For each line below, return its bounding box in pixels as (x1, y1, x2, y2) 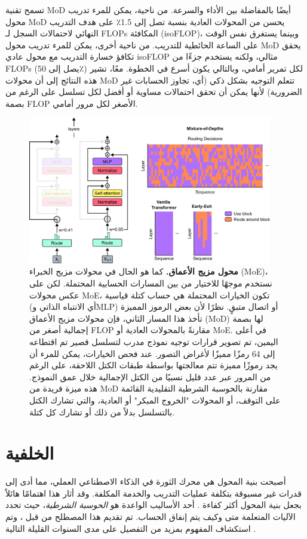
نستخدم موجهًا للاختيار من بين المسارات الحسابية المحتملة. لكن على (29, 277, 272, 289)
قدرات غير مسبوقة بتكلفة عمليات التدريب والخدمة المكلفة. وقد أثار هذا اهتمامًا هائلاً (5, 486, 302, 499)
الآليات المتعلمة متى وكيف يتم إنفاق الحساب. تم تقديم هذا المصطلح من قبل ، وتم (5, 510, 296, 523)
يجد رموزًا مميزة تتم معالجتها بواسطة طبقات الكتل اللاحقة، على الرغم (29, 359, 278, 371)
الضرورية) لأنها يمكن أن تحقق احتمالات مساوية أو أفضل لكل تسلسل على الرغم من (5, 85, 302, 98)
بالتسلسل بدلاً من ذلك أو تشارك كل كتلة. (29, 405, 174, 418)
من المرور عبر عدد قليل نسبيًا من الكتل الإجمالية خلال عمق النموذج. (29, 370, 271, 383)
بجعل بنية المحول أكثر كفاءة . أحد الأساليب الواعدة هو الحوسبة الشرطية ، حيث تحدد (5, 498, 302, 511)
